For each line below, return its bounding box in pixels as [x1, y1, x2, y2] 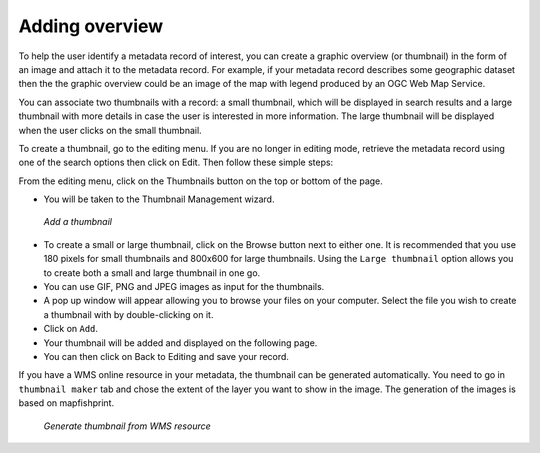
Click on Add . [43, 323, 99, 335]
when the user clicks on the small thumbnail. [18, 124, 202, 136]
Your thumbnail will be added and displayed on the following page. [43, 336, 318, 349]
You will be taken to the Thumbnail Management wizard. [43, 193, 275, 205]
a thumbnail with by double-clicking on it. [43, 308, 214, 320]
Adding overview [18, 15, 164, 37]
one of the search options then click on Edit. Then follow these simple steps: [18, 156, 334, 169]
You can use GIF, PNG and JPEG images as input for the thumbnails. [43, 281, 325, 293]
